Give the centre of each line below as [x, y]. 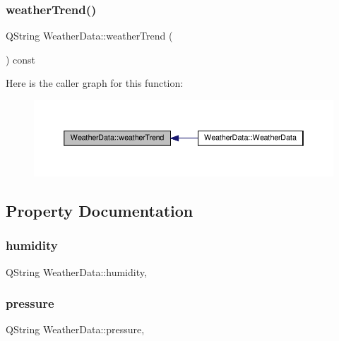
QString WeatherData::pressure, [75, 329]
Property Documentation [100, 210]
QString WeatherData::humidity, [76, 271]
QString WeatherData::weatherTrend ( [89, 36]
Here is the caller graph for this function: [95, 83]
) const [21, 59]
